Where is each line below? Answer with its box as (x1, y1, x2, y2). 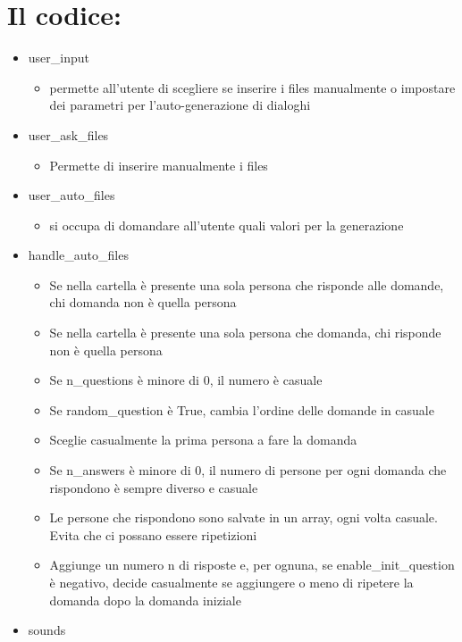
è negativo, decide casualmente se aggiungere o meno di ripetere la (49, 573, 414, 591)
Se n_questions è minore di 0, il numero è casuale (49, 371, 323, 389)
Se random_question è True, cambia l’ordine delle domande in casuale (49, 400, 434, 419)
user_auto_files (28, 186, 115, 204)
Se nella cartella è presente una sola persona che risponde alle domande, (49, 275, 444, 294)
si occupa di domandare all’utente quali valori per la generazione (49, 215, 404, 234)
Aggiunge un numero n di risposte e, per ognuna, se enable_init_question (49, 555, 455, 574)
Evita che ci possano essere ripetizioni (49, 525, 257, 544)
